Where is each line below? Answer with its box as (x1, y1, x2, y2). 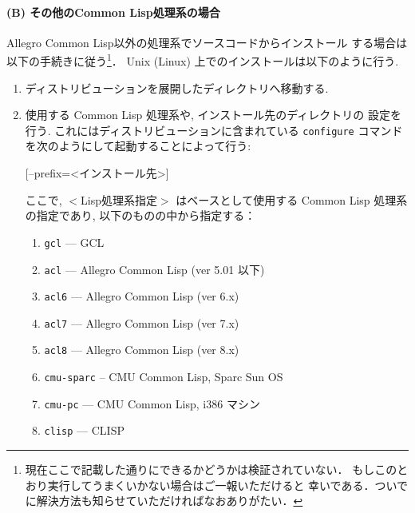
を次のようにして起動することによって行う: (25, 137, 251, 154)
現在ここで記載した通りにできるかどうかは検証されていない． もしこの (25, 461, 397, 478)
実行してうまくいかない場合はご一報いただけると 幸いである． (47, 476, 375, 493)
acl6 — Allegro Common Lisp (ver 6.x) (44, 288, 239, 304)
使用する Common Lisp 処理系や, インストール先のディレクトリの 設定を (25, 106, 401, 123)
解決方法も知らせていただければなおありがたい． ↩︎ (36, 492, 303, 509)
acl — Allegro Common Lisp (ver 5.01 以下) (44, 260, 265, 277)
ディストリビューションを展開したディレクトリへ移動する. (25, 79, 329, 96)
